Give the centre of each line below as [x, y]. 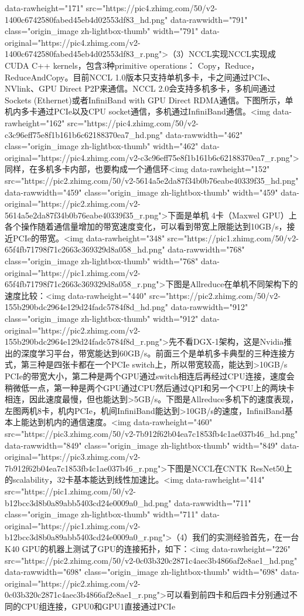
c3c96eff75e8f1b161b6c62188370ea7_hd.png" [84, 134]
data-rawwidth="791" [209, 19]
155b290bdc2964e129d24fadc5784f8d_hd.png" [87, 307]
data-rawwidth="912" [209, 307]
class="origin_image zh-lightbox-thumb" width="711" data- [112, 514]
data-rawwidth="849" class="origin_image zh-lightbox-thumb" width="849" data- [152, 445]
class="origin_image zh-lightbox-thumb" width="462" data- [112, 146]
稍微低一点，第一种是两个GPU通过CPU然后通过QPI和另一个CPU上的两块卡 [150, 387]
